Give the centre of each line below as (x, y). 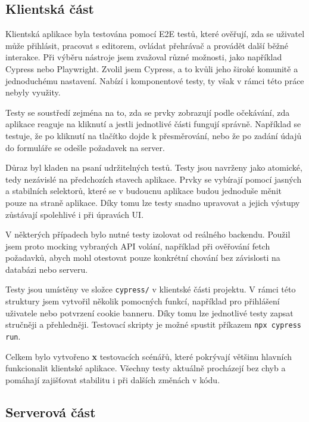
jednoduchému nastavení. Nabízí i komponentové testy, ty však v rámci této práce (155, 80)
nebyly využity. (33, 92)
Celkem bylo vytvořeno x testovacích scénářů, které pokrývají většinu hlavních (149, 356)
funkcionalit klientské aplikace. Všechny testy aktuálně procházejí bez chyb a (146, 368)
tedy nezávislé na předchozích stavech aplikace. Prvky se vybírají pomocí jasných (154, 179)
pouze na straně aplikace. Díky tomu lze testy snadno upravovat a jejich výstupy (153, 202)
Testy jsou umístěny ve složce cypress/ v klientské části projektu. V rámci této (151, 289)
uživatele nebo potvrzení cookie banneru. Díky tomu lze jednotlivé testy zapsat (149, 312)
